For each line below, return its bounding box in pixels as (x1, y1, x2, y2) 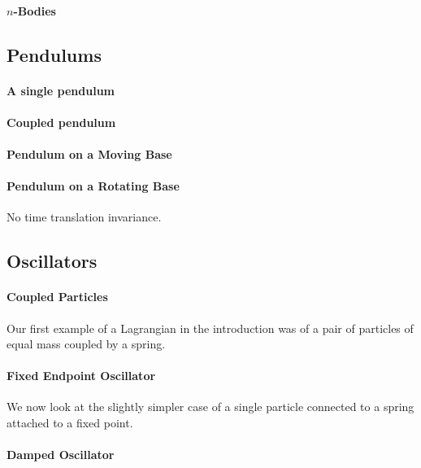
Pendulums (7, 42, 102, 67)
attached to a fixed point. (7, 414, 133, 431)
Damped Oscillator (7, 446, 115, 463)
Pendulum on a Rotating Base (7, 177, 180, 195)
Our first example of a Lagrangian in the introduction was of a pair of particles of (7, 319, 414, 336)
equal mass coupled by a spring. (7, 335, 166, 352)
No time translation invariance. (7, 208, 162, 225)
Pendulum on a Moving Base (7, 145, 172, 162)
